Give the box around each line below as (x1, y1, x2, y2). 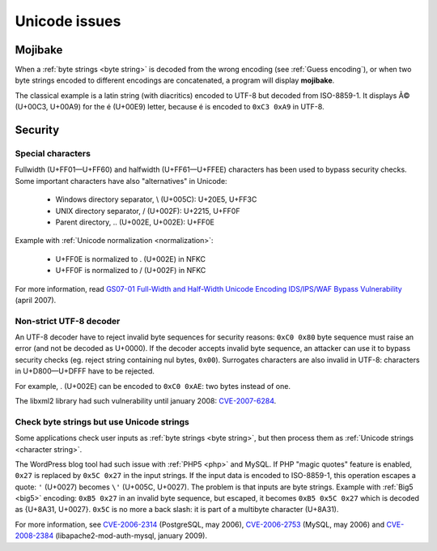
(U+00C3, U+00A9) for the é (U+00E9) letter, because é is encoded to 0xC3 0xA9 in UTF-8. (15, 102, 325, 112)
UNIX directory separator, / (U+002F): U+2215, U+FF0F (55, 206, 240, 216)
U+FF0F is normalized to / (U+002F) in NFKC (55, 266, 206, 275)
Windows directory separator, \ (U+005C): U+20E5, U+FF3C (55, 194, 257, 204)
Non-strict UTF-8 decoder (15, 315, 121, 327)
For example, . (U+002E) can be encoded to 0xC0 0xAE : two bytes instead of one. (15, 381, 291, 391)
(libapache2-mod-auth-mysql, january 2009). (55, 531, 208, 540)
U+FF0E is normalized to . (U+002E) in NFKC (55, 254, 206, 263)
